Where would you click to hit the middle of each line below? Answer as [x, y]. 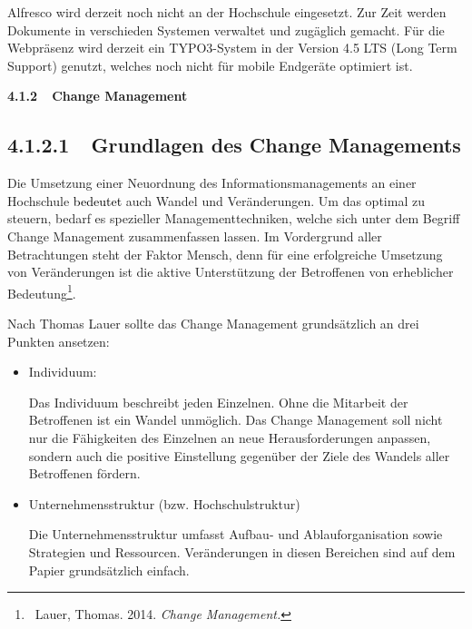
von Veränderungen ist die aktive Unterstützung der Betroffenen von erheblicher [231, 272]
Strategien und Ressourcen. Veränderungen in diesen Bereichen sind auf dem [242, 551]
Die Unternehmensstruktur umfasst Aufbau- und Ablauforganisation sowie [236, 534]
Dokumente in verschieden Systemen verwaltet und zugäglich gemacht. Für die [226, 29]
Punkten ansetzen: [59, 341]
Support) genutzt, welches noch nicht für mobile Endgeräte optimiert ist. [210, 65]
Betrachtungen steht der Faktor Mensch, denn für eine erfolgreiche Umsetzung [225, 254]
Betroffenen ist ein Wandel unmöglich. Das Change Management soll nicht [236, 420]
